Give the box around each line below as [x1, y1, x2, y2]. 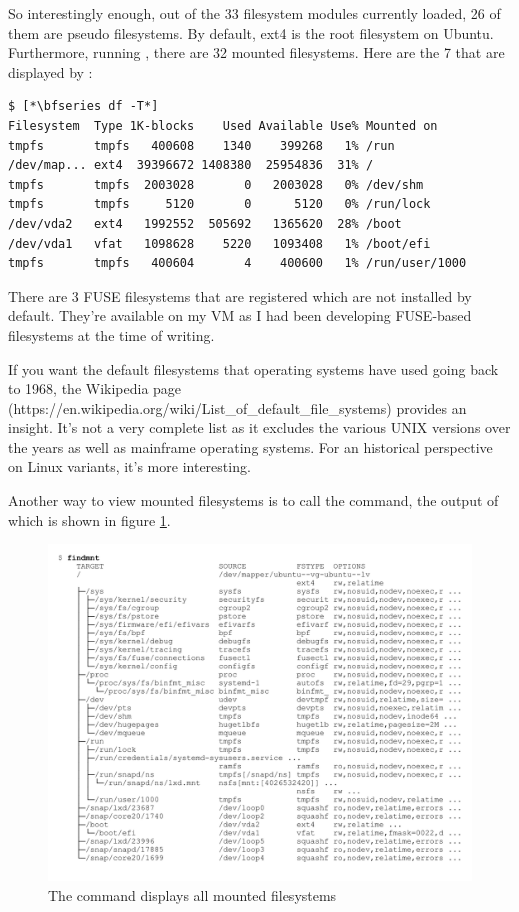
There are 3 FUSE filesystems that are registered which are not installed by [8, 285, 472, 306]
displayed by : [8, 61, 93, 82]
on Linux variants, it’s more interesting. [8, 456, 251, 477]
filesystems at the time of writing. [8, 324, 215, 345]
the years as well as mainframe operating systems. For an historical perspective [8, 436, 493, 457]
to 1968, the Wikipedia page [8, 378, 182, 399]
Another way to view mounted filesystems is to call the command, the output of [8, 490, 499, 511]
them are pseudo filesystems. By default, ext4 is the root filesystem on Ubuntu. [8, 22, 494, 43]
